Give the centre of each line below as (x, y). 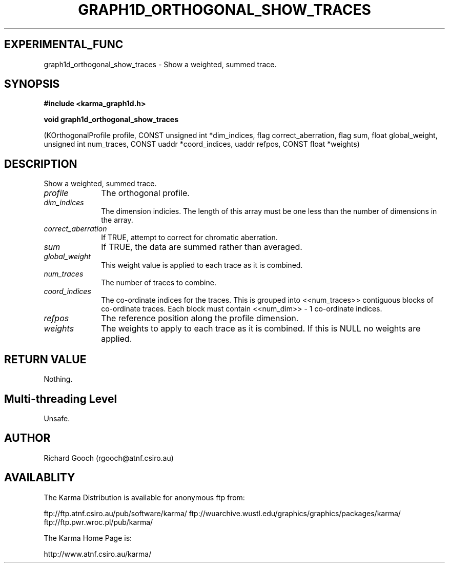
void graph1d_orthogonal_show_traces (111, 120)
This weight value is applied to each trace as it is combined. (202, 265)
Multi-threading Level (61, 399)
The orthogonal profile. (145, 193)
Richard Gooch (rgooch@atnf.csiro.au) (109, 458)
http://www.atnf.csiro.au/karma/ (98, 554)
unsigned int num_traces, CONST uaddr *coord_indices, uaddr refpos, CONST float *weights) (202, 144)
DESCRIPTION (41, 164)
